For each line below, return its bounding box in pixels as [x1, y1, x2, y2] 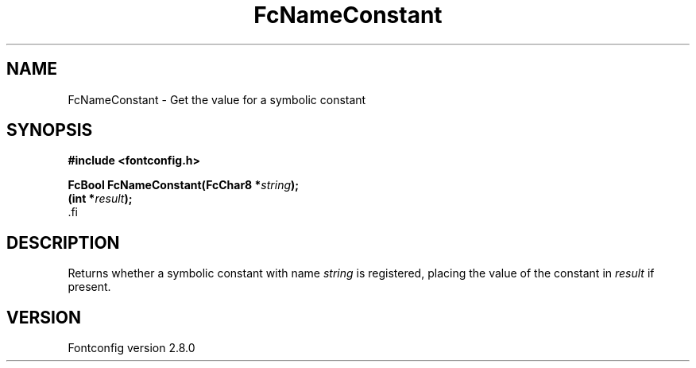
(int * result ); [68, 192, 133, 206]
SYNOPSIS [6, 120, 93, 141]
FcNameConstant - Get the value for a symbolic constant [68, 92, 366, 107]
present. [68, 280, 111, 294]
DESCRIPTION [6, 232, 120, 253]
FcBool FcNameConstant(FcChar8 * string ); [68, 178, 300, 192]
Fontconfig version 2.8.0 [68, 341, 195, 355]
